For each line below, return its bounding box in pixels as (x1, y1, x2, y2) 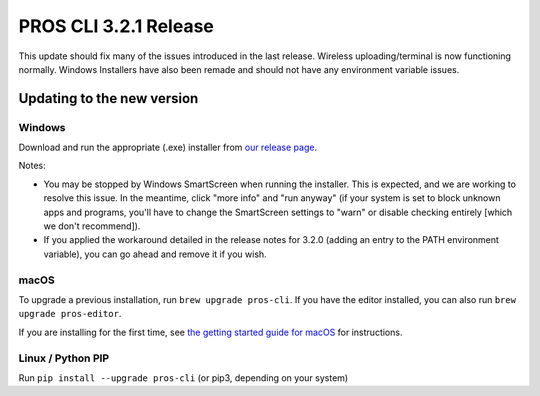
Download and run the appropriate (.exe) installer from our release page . (18, 141, 318, 154)
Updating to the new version (18, 90, 199, 107)
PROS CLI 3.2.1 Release (18, 15, 214, 37)
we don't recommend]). (43, 220, 141, 232)
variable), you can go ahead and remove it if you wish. (43, 248, 267, 260)
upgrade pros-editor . (18, 308, 122, 320)
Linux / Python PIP (18, 351, 110, 365)
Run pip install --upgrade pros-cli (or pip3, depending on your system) (18, 371, 349, 384)
